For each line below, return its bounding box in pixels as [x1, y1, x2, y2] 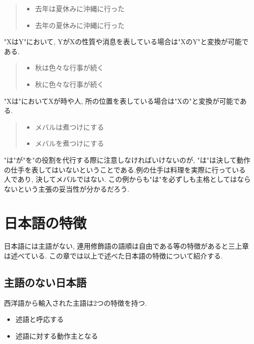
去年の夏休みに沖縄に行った [35, 20, 125, 30]
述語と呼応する [15, 314, 64, 324]
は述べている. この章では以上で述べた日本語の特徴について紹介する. [4, 251, 223, 261]
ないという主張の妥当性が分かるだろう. [4, 183, 130, 194]
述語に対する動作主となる [15, 331, 98, 341]
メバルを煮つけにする [35, 138, 104, 148]
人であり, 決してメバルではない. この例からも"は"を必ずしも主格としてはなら [4, 174, 251, 184]
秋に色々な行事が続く [35, 79, 104, 89]
